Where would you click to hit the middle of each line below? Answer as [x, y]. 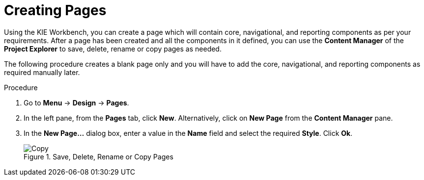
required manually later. [42, 72]
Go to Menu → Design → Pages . [76, 103]
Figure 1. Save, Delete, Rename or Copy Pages [99, 156]
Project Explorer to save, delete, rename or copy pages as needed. [113, 49]
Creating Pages [55, 10]
